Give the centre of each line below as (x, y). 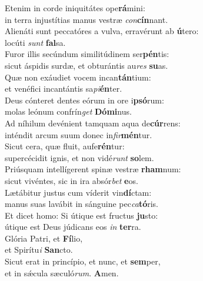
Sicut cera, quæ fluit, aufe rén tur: (65, 146)
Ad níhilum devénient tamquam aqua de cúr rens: (93, 123)
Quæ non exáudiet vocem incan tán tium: (78, 77)
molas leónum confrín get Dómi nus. (68, 111)
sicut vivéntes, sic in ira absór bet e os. (71, 180)
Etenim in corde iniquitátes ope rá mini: (75, 8)
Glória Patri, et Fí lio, (44, 238)
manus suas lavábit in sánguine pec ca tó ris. (81, 204)
